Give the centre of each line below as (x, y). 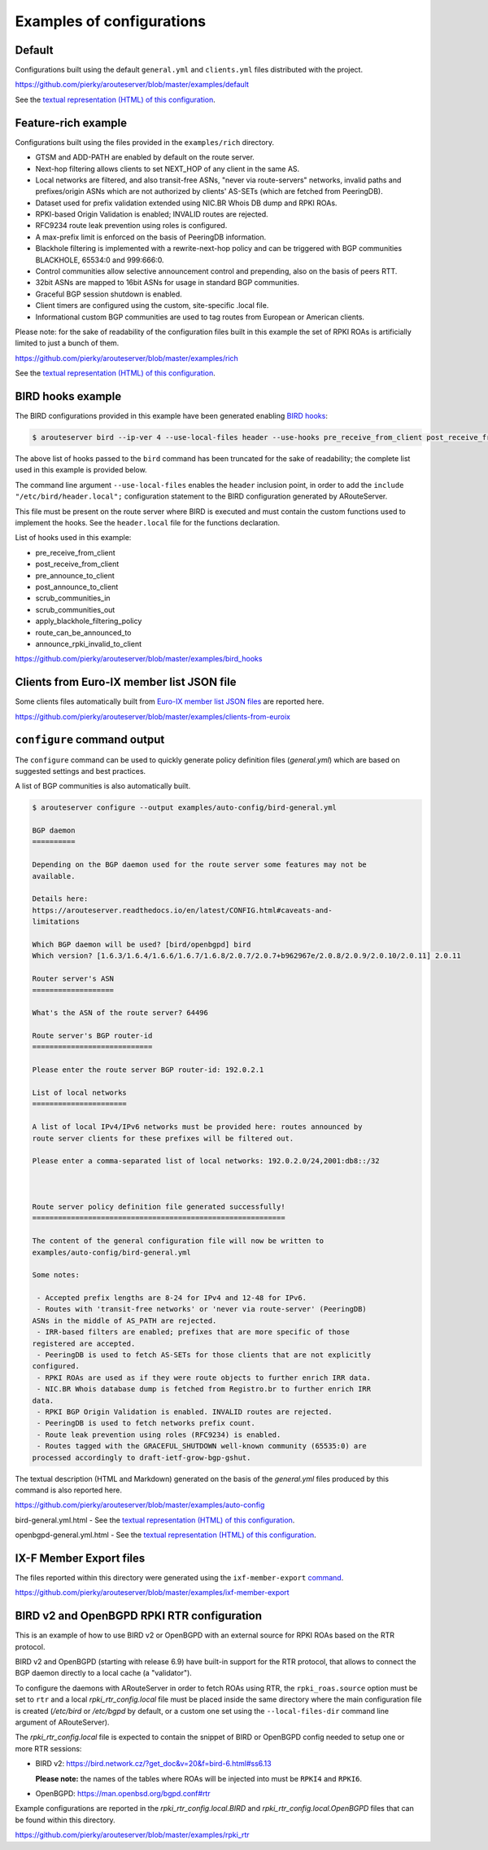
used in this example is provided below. (81, 470)
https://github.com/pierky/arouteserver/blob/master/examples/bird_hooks (139, 659)
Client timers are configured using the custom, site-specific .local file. (152, 305)
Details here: (60, 899)
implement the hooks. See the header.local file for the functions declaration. (148, 523)
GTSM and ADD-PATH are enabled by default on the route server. (145, 157)
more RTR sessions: (48, 1748)
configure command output (90, 740)
